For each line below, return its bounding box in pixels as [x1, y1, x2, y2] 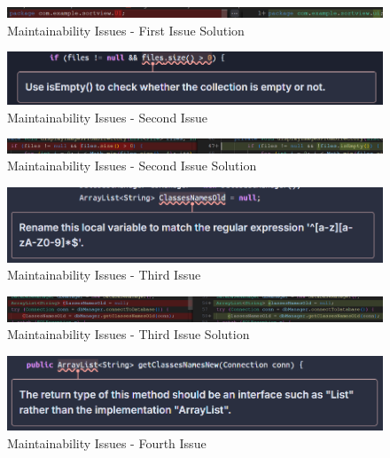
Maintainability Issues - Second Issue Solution [7, 156, 257, 175]
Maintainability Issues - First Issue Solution [7, 20, 245, 39]
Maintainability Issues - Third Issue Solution [7, 325, 250, 343]
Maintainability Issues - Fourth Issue [7, 433, 207, 452]
